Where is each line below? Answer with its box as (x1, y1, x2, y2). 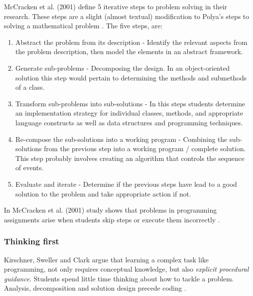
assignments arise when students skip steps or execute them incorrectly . (4, 214, 220, 224)
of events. (15, 162, 44, 173)
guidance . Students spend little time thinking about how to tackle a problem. (4, 273, 234, 283)
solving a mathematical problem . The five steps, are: (4, 20, 163, 31)
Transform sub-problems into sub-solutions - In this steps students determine (15, 98, 245, 108)
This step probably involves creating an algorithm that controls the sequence (15, 153, 245, 163)
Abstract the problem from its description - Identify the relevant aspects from (15, 37, 248, 47)
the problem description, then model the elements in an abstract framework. (15, 46, 243, 57)
